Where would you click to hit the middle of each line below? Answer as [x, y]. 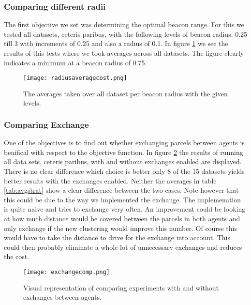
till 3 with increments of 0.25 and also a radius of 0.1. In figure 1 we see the [116, 43]
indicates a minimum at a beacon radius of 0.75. [75, 62]
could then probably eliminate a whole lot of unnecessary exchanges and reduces [123, 247]
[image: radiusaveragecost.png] [75, 78]
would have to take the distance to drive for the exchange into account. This [117, 237]
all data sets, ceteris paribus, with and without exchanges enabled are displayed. [123, 161]
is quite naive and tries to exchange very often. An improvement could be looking [125, 209]
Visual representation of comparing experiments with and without [121, 287]
